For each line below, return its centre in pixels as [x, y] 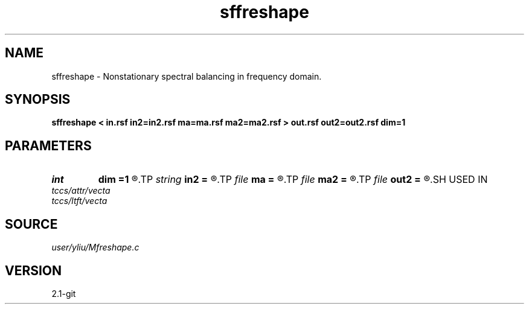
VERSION [34, 270]
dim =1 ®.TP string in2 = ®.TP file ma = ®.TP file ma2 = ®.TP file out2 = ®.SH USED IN [293, 180]
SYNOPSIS [38, 100]
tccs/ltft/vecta [79, 201]
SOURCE [31, 224]
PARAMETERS [48, 145]
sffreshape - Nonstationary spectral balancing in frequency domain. [187, 76]
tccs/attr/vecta [81, 191]
